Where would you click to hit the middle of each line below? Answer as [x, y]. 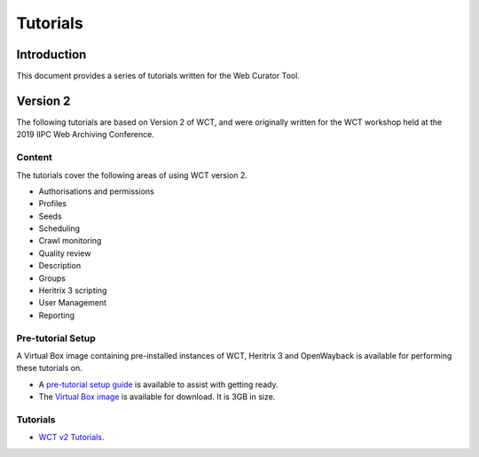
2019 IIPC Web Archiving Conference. [85, 135]
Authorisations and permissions [96, 191]
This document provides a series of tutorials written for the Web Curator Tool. [158, 76]
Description [60, 266]
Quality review [65, 253]
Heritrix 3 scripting [73, 290]
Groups [52, 278]
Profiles [52, 204]
